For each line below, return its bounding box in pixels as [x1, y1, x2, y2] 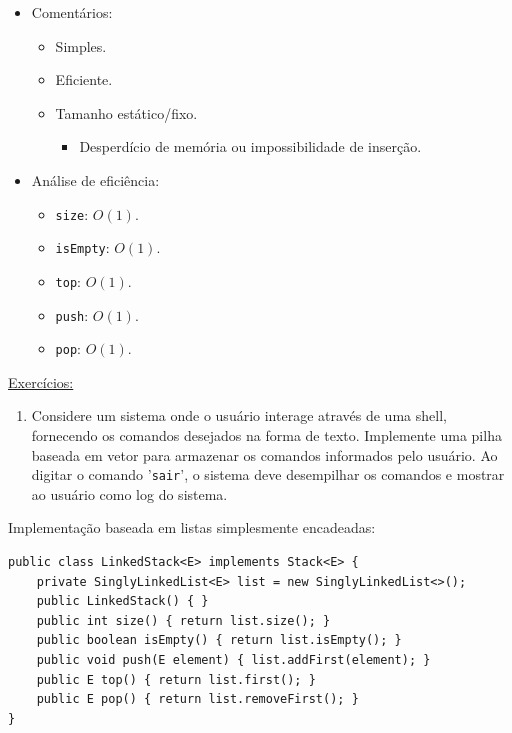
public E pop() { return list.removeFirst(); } [36, 692, 359, 707]
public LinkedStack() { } [36, 594, 209, 609]
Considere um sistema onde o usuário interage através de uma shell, [31, 405, 447, 426]
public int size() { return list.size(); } [36, 613, 331, 628]
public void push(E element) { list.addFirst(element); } [36, 653, 431, 668]
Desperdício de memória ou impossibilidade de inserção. [79, 136, 422, 157]
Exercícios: [8, 371, 74, 392]
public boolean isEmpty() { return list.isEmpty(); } [36, 633, 402, 648]
